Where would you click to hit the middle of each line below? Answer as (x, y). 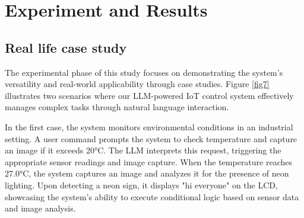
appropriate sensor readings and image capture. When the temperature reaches (149, 161)
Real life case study (66, 47)
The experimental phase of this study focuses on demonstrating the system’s (144, 72)
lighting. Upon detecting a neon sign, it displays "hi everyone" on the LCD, (141, 185)
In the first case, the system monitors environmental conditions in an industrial (149, 126)
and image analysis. (40, 208)
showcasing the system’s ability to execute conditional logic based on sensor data (152, 196)
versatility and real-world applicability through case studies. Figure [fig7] (137, 84)
